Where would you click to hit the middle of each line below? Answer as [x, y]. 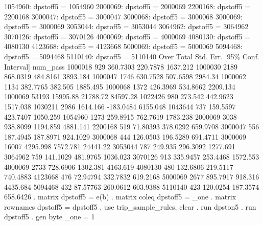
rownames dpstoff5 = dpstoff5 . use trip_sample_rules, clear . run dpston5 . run [130, 206]
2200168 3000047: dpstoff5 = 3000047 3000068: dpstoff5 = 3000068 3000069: [123, 16]
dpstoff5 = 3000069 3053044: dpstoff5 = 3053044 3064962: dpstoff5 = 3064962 [126, 26]
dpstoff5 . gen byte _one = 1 [50, 217]
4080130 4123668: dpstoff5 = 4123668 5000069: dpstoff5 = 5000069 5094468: [123, 46]
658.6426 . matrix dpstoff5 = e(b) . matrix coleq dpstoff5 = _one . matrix [120, 197]
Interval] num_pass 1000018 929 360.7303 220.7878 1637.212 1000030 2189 [121, 66]
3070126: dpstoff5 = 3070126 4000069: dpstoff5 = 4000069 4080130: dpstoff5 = [127, 36]
